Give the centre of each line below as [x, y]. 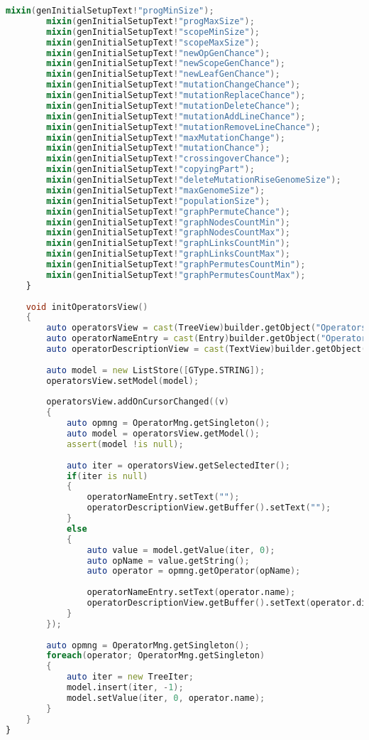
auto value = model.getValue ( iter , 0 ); [181, 550]
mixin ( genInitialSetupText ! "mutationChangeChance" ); [174, 85]
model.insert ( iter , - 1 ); [125, 687]
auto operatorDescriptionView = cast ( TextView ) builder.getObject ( [206, 349]
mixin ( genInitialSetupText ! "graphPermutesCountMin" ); [176, 264]
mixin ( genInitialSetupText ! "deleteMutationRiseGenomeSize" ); [194, 180]
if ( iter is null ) [107, 476]
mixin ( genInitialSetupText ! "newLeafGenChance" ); [163, 74]
